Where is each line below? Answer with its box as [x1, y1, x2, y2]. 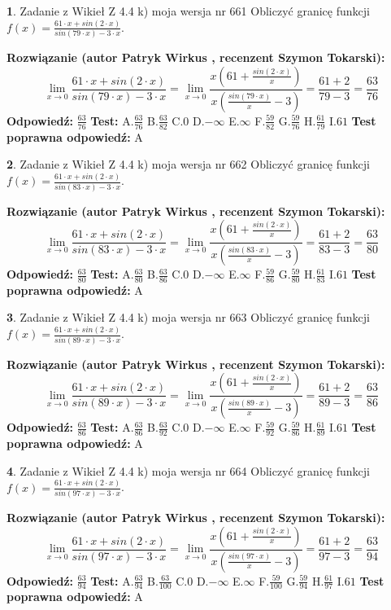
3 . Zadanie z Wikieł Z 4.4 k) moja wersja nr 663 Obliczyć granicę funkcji [7, 309, 370, 326]
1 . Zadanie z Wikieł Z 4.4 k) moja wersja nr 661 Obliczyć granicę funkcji [7, 2, 370, 19]
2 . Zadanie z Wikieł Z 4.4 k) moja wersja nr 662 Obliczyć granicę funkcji [7, 156, 370, 173]
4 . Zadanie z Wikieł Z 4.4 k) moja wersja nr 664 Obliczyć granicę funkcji [7, 462, 370, 479]
